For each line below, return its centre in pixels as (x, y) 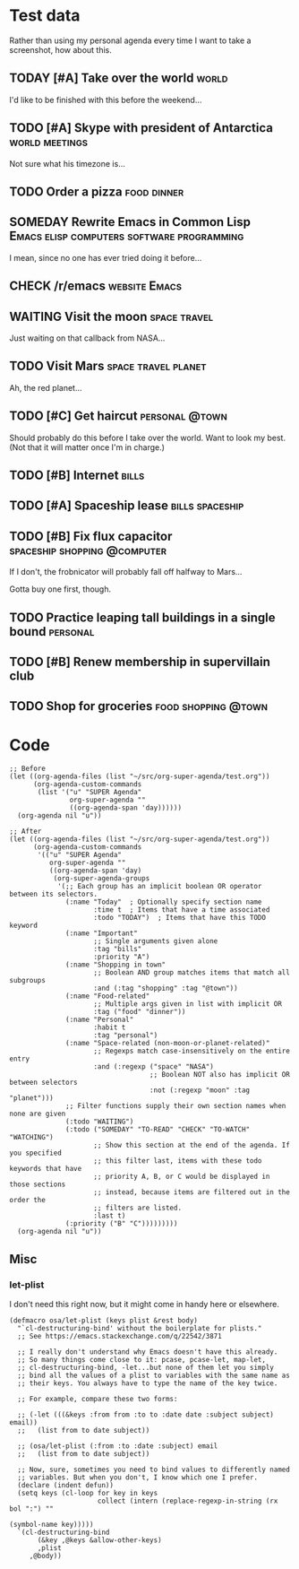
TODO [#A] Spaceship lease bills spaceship (127, 506)
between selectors (43, 1083)
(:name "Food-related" (108, 996)
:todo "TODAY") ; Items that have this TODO (180, 918)
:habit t (110, 1027)
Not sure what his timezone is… (67, 163)
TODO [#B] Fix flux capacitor (91, 536)
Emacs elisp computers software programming (127, 236)
